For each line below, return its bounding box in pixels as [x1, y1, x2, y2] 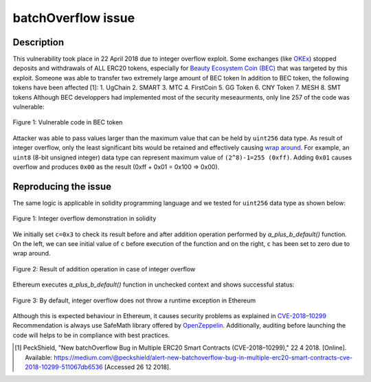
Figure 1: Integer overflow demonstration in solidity [12, 214, 157, 223]
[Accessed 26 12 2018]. [104, 363, 171, 371]
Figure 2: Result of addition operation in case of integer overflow [12, 265, 196, 273]
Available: [25, 353, 53, 361]
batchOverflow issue [12, 10, 135, 25]
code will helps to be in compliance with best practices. [12, 330, 170, 339]
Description [12, 36, 65, 48]
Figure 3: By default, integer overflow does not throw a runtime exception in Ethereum [12, 296, 256, 304]
